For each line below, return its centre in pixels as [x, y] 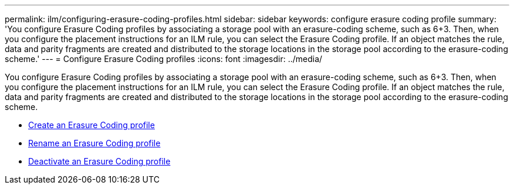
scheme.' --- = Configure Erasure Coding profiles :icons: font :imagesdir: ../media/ [164, 59]
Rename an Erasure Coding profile [94, 143]
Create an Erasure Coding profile [92, 125]
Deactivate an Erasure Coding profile [99, 161]
